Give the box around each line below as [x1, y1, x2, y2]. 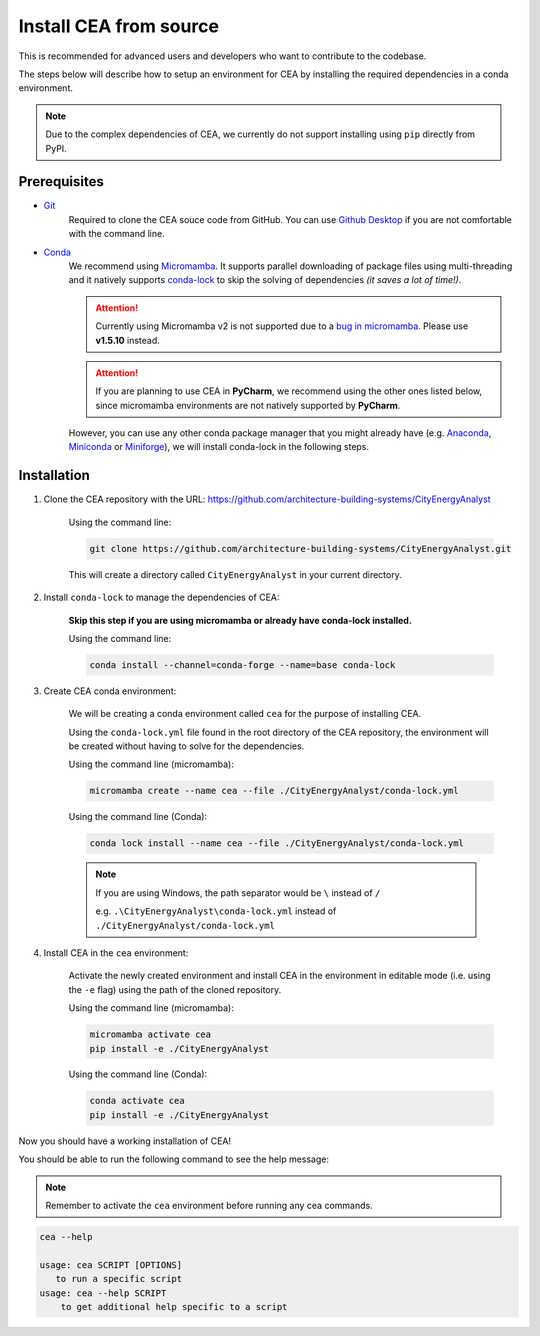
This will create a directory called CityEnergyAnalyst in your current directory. [68, 568, 402, 580]
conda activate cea [89, 1095, 185, 1107]
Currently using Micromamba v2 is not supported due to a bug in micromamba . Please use [95, 320, 469, 332]
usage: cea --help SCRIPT [39, 1287, 167, 1299]
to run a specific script [55, 1273, 183, 1285]
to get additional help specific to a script [60, 1301, 288, 1312]
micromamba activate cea [89, 1029, 212, 1040]
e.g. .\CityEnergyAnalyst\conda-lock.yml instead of [95, 905, 337, 917]
